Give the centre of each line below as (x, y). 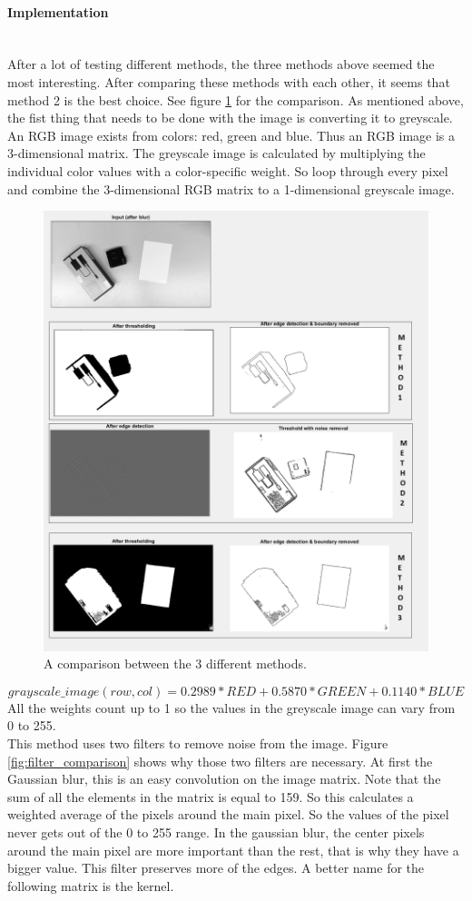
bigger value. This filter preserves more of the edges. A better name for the (216, 868)
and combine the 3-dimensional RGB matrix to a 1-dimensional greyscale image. (231, 188)
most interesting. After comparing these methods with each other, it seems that (229, 81)
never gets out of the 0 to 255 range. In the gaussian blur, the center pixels (216, 832)
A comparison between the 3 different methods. (175, 663)
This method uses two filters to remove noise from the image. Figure (198, 743)
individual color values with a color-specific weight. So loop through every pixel (228, 170)
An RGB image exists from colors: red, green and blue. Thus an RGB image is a (231, 135)
